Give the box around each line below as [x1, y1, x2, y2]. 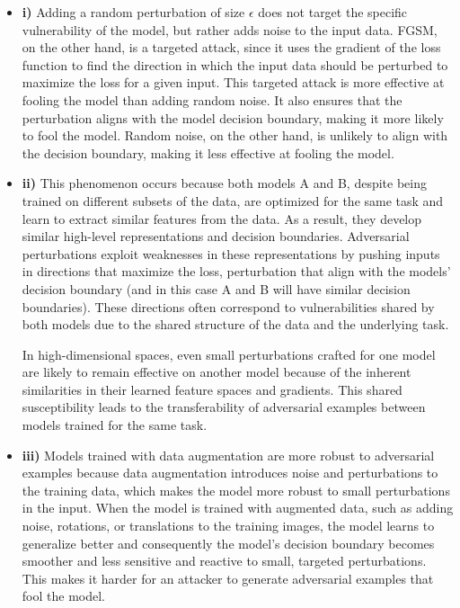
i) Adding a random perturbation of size [22, 3, 245, 21]
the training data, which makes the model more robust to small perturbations [22, 480, 450, 499]
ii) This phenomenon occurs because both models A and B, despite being [22, 174, 427, 192]
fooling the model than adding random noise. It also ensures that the [22, 90, 402, 109]
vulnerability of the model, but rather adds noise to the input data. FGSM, [22, 20, 438, 39]
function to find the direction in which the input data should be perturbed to [22, 55, 448, 74]
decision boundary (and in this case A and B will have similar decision [22, 279, 411, 298]
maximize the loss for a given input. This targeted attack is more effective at [22, 73, 445, 92]
